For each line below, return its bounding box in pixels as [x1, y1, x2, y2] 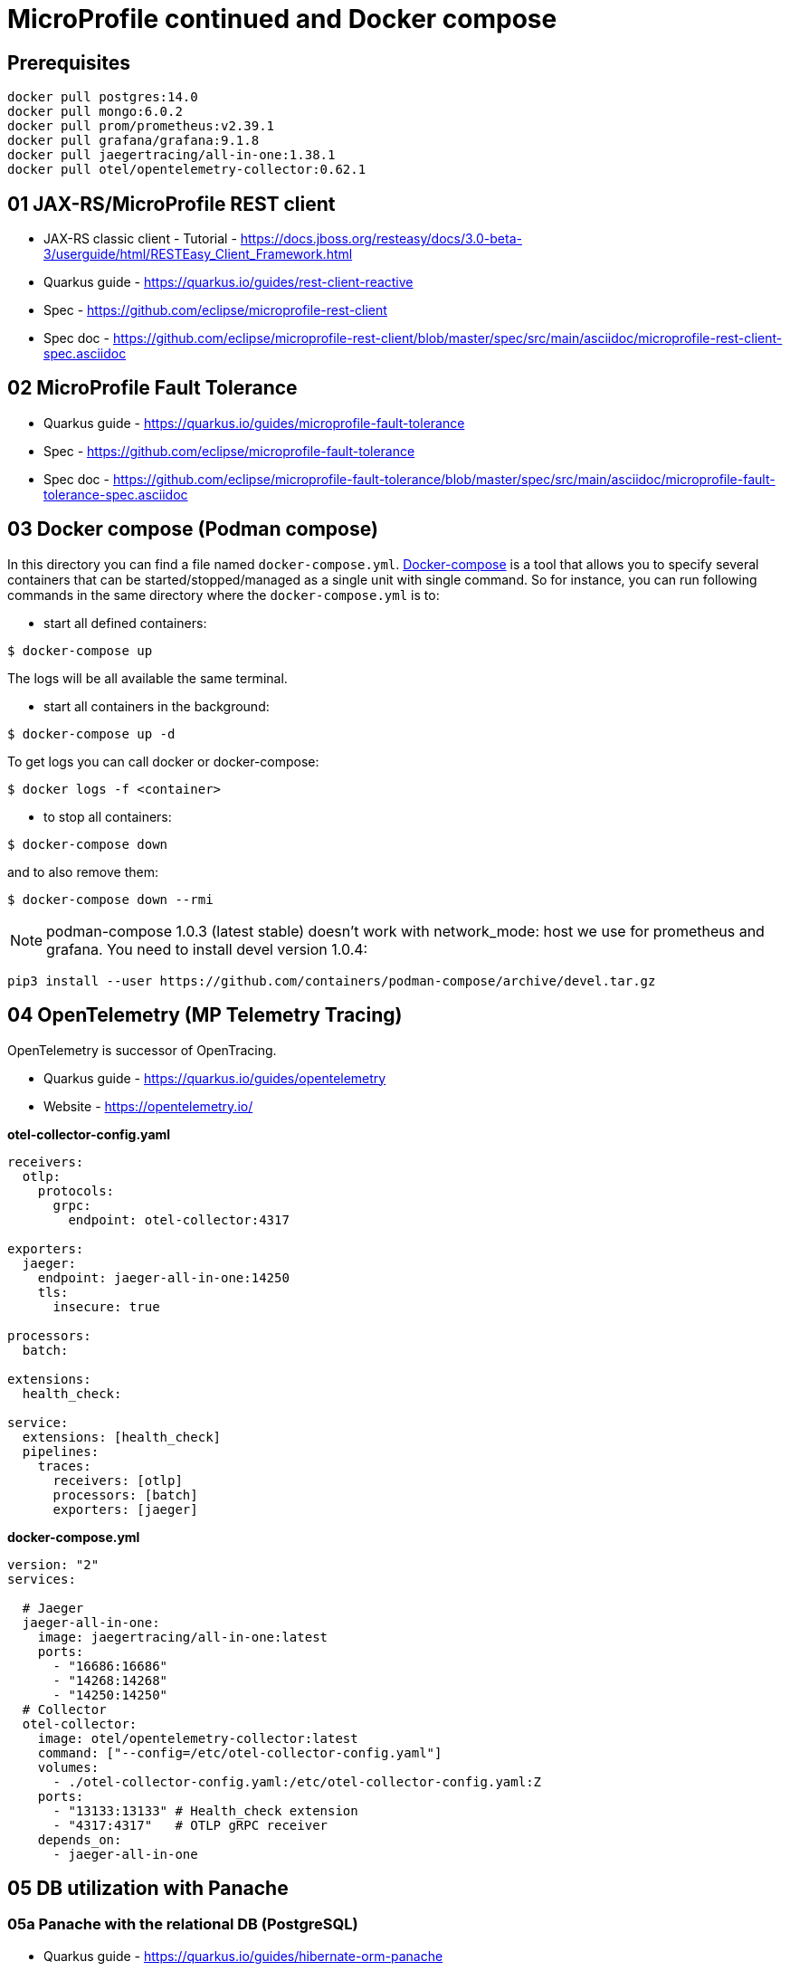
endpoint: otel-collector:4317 [68, 1212, 290, 1227]
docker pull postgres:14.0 [7, 90, 198, 105]
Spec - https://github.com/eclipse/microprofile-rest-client [43, 302, 387, 319]
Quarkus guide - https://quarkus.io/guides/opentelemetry [43, 1070, 386, 1086]
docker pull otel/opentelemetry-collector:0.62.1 [7, 162, 366, 177]
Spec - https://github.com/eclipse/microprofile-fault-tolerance [43, 443, 415, 459]
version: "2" [7, 1557, 100, 1572]
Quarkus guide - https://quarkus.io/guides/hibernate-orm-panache [43, 1947, 443, 1964]
